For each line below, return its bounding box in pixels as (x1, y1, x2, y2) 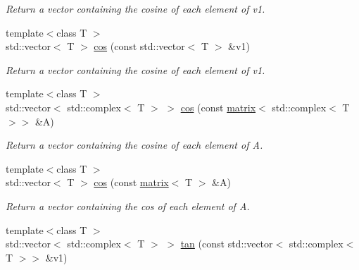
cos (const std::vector (94, 39, 185, 54)
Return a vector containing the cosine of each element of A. (6, 137, 263, 152)
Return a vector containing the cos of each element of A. (6, 198, 250, 213)
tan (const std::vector (180, 236, 273, 251)
